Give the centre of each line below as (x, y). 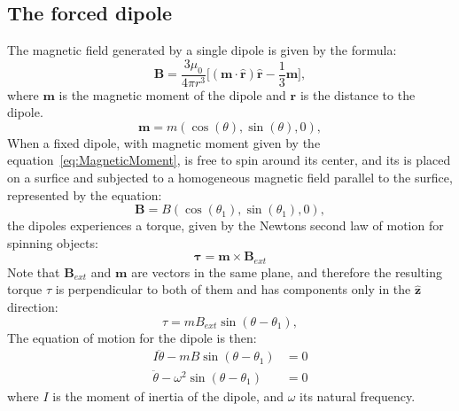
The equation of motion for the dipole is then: (132, 337)
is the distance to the (358, 94)
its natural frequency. (358, 395)
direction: (33, 307)
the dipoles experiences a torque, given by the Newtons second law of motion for (226, 225)
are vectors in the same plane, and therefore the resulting (287, 271)
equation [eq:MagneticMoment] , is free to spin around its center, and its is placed (229, 160)
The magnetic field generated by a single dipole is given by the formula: (202, 50)
